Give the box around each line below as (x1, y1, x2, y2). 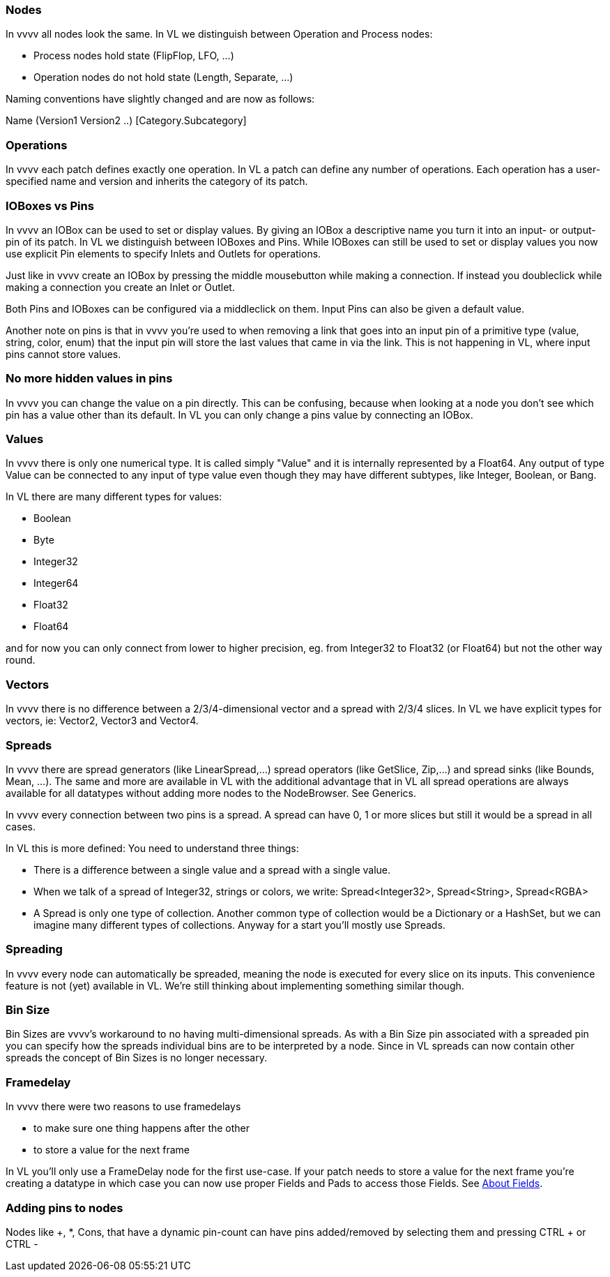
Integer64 (33, 577, 79, 590)
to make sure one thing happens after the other (33, 1122, 250, 1135)
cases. (6, 820, 36, 832)
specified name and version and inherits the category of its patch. (6, 175, 308, 188)
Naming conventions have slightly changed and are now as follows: (6, 93, 315, 105)
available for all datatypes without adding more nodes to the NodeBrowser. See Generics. (6, 786, 416, 799)
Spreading (6, 942, 63, 957)
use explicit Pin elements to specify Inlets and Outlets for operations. (6, 247, 321, 260)
